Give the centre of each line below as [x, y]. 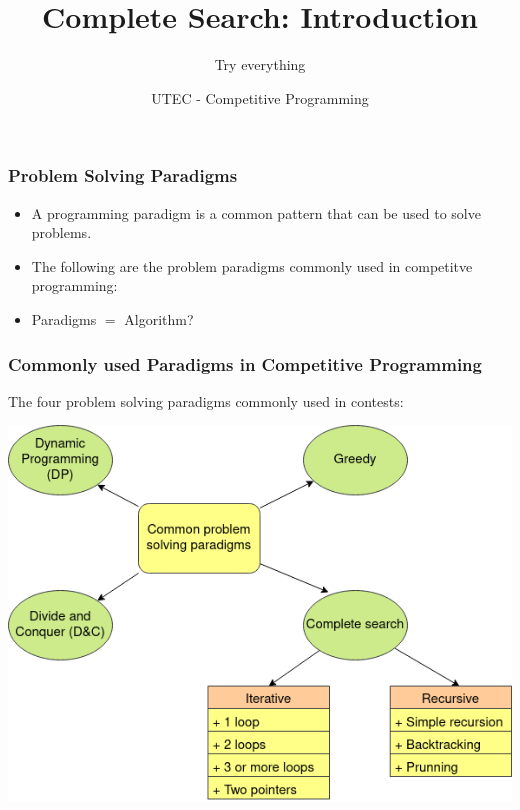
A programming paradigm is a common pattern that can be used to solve [256, 212]
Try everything [260, 64]
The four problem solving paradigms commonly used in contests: [206, 400]
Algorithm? [159, 318]
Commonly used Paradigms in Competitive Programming [245, 363]
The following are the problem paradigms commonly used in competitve [252, 265]
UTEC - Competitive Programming [260, 97]
